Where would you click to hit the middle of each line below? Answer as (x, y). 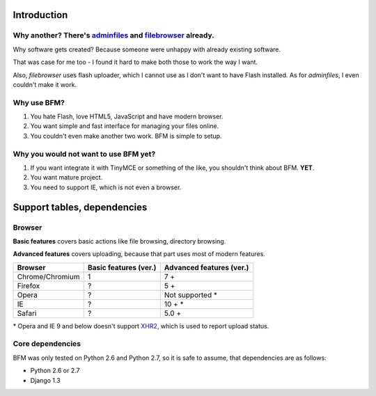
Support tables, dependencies (80, 207)
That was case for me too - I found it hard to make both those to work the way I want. (135, 62)
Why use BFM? (39, 102)
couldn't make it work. (45, 84)
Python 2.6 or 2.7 (55, 371)
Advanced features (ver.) (206, 267)
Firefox (29, 285)
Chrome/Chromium (48, 276)
